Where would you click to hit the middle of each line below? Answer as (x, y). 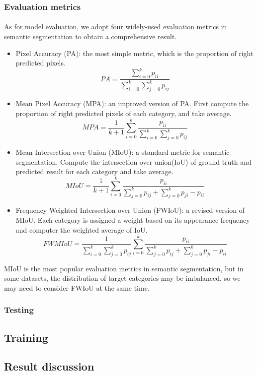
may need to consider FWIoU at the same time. (77, 287)
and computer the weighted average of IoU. (82, 229)
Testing (19, 310)
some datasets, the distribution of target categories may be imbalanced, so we (122, 278)
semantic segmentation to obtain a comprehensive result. (90, 36)
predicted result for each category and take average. (94, 171)
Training (26, 337)
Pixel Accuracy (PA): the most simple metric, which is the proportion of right (134, 53)
